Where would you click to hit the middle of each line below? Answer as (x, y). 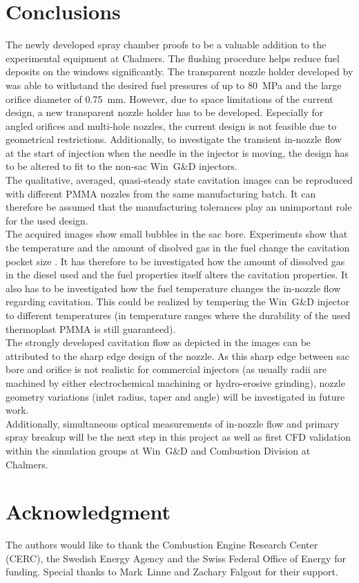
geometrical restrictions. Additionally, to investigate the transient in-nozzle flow (174, 139)
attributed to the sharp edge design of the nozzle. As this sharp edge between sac (177, 355)
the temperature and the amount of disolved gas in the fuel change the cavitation (178, 248)
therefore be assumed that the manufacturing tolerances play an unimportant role (179, 207)
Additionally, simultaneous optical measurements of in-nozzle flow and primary (173, 423)
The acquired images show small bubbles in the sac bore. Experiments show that (177, 234)
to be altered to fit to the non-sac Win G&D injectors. (122, 166)
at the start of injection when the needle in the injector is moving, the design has (177, 152)
